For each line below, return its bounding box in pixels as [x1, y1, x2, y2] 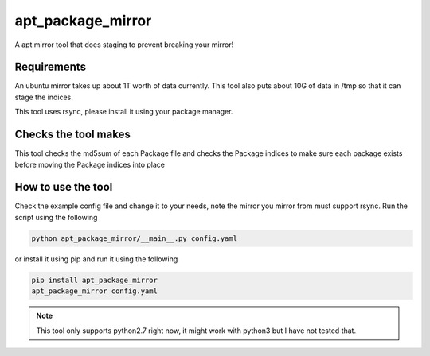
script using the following [14, 212, 98, 222]
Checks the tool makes [14, 128, 131, 141]
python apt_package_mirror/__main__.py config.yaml [31, 234, 238, 242]
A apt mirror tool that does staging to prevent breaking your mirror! [14, 40, 234, 49]
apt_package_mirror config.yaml [31, 287, 158, 296]
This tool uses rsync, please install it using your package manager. [14, 107, 233, 117]
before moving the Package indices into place [14, 160, 165, 169]
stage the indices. [14, 92, 73, 102]
